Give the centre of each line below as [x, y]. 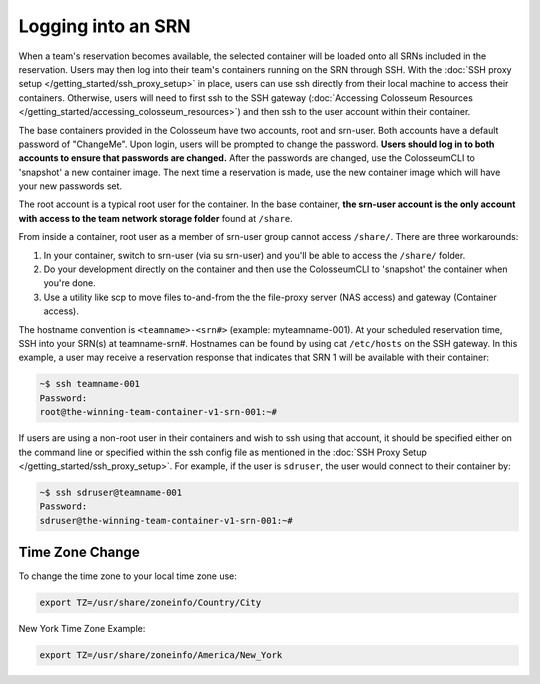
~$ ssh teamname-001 [89, 384]
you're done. [70, 283]
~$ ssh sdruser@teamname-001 [111, 492]
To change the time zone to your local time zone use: [127, 576]
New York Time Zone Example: [82, 629]
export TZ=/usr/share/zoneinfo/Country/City [150, 603]
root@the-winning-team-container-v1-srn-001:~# [158, 412]
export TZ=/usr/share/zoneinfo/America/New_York [161, 655]
